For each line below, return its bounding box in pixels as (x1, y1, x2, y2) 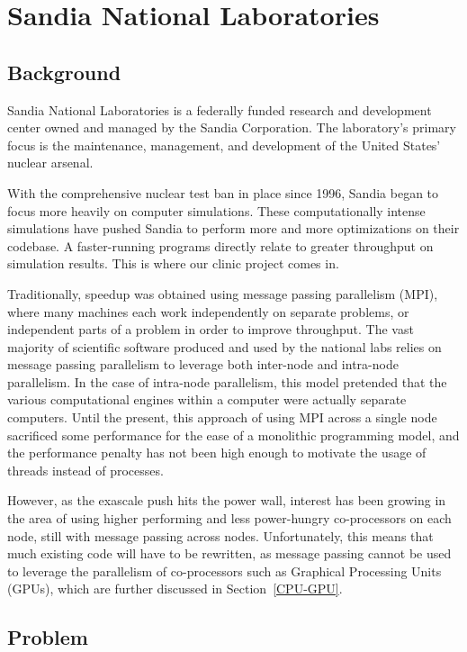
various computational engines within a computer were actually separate (7, 390, 407, 409)
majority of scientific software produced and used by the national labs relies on (7, 337, 442, 356)
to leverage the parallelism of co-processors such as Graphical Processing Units (7, 561, 442, 580)
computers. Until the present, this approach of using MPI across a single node (7, 408, 437, 427)
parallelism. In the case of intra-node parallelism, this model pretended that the (7, 372, 447, 391)
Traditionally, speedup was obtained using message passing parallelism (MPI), (7, 284, 438, 303)
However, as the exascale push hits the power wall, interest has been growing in (7, 491, 446, 510)
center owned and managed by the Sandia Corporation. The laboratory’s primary (7, 118, 456, 137)
